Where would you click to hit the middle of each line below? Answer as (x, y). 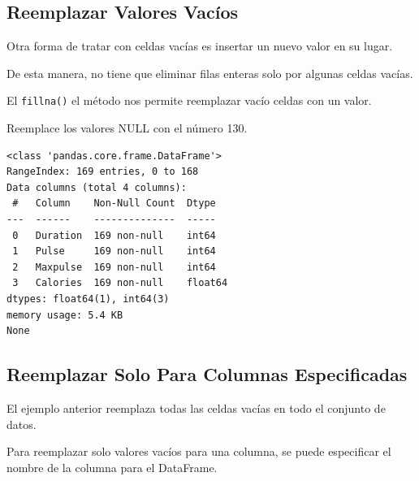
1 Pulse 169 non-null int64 (114, 251)
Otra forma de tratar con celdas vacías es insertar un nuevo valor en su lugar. (200, 46)
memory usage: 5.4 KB (65, 315)
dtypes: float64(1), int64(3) (88, 299)
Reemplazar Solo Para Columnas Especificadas (207, 374)
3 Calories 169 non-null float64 (120, 283)
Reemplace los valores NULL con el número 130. (127, 128)
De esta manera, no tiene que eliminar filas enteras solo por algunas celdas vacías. (210, 73)
